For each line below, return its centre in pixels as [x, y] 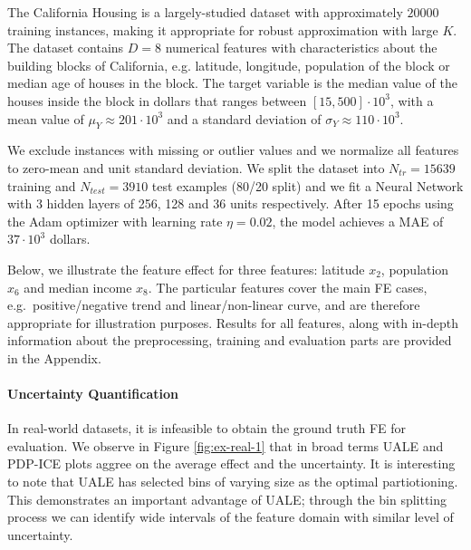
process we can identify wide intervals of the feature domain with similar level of [231, 517]
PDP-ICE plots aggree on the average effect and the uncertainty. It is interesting [231, 463]
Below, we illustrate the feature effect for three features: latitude [186, 269]
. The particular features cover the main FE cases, [288, 287]
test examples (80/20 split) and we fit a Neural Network [308, 185]
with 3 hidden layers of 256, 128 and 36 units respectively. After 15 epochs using [231, 203]
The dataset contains [66, 48]
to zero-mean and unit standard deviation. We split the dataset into [196, 167]
